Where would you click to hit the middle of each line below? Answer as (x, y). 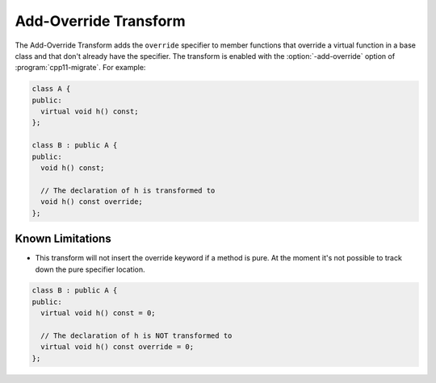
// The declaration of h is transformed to (128, 190)
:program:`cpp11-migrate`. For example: (80, 68)
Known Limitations (63, 239)
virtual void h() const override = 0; (117, 347)
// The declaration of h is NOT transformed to (136, 336)
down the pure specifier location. (90, 269)
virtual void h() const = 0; (99, 313)
